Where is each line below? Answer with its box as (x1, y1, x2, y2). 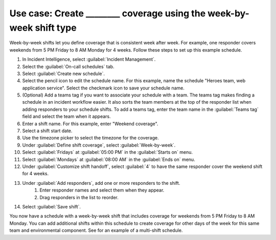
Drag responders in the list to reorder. (39, 194, 119, 200)
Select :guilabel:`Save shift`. (22, 203, 81, 209)
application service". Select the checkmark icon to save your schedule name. (22, 85, 185, 91)
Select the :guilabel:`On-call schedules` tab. (22, 63, 114, 69)
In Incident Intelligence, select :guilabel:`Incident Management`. (22, 56, 156, 62)
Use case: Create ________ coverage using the (9, 8, 206, 19)
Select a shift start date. (22, 128, 73, 134)
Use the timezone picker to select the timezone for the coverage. (22, 135, 159, 141)
